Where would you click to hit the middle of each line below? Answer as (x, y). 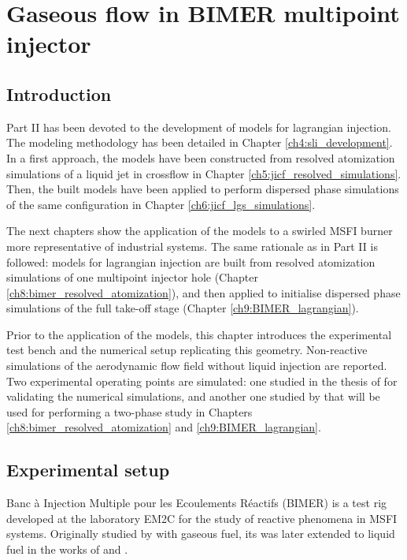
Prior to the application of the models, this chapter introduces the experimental (199, 334)
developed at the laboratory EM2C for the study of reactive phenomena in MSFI (202, 518)
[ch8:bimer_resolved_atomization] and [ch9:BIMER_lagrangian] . (164, 427)
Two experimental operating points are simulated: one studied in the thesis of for (202, 381)
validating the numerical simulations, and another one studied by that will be (193, 396)
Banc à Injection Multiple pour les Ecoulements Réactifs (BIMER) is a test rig (197, 503)
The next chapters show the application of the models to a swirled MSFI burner (200, 231)
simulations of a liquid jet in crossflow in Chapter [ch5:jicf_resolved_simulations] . (204, 173)
